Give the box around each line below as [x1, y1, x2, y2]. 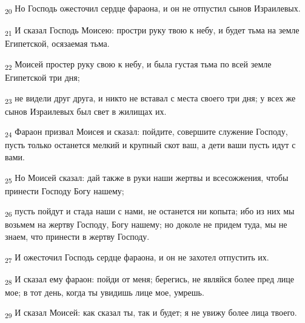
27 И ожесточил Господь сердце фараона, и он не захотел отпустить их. [5, 250, 269, 265]
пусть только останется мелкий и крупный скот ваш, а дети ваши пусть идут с [5, 138, 296, 151]
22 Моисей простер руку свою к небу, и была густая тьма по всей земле [5, 57, 272, 72]
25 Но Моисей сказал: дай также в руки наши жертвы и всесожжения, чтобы [5, 171, 289, 185]
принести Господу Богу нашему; [5, 184, 124, 197]
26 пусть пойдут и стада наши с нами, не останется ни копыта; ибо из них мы [5, 205, 295, 219]
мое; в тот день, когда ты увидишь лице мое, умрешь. [5, 285, 204, 298]
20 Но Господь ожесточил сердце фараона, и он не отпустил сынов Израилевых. [5, 2, 301, 16]
